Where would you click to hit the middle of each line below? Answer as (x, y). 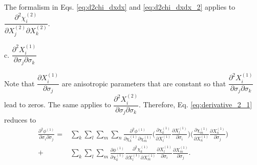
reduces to (20, 120)
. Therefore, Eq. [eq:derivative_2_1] (195, 104)
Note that (19, 83)
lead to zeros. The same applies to (58, 104)
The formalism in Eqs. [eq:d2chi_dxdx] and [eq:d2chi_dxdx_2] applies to (120, 7)
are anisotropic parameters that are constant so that (144, 83)
